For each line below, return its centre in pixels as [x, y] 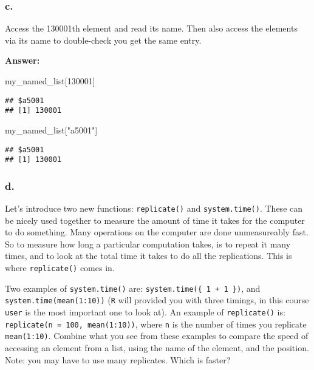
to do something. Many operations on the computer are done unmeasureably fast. [157, 232]
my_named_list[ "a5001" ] [51, 129]
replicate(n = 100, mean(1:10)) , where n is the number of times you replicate [156, 324]
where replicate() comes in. [60, 268]
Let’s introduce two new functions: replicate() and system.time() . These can [154, 208]
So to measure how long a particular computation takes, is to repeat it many [148, 244]
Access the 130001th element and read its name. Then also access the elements [151, 28]
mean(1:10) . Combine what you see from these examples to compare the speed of [157, 336]
